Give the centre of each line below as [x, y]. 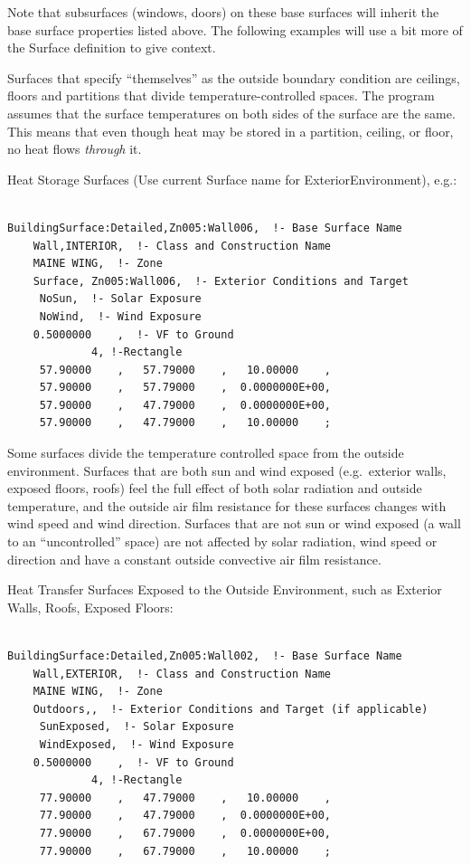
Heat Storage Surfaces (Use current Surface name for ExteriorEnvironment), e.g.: [232, 179]
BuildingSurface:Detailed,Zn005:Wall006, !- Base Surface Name [205, 228]
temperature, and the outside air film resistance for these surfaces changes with [227, 505]
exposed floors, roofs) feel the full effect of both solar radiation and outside [215, 488]
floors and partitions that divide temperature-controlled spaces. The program [221, 95]
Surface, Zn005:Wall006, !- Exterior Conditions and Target [221, 281]
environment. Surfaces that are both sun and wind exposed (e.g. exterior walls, [227, 470]
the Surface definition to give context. [112, 47]
